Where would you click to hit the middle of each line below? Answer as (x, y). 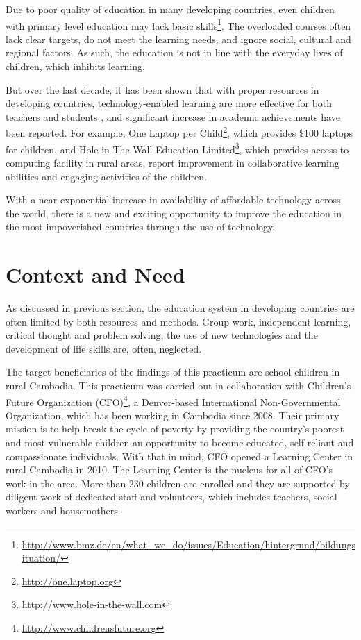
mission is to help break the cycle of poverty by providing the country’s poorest (175, 429)
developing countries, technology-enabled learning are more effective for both (169, 103)
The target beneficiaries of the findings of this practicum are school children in (173, 372)
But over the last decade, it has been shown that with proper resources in (162, 89)
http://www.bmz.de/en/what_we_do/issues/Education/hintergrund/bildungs (188, 544)
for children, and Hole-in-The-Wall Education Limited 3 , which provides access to (177, 148)
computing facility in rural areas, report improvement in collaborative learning (173, 162)
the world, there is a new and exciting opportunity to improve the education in (174, 213)
